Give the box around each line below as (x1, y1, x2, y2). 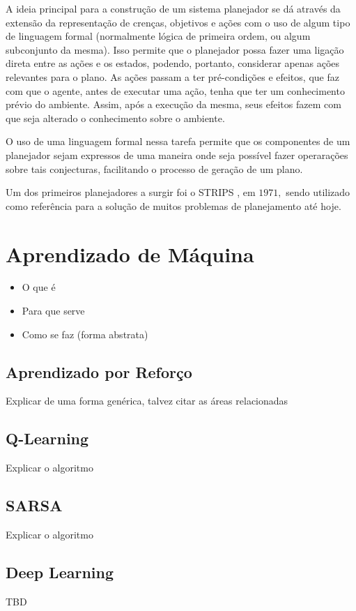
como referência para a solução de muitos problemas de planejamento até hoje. (6, 198, 341, 213)
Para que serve (22, 303, 85, 318)
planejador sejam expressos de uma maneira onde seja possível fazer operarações (6, 147, 348, 162)
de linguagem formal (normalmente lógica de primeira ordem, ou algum (6, 29, 311, 43)
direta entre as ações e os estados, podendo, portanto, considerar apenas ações (6, 56, 340, 70)
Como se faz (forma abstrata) (22, 326, 148, 341)
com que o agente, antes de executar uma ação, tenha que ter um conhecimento (6, 83, 345, 98)
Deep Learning (6, 561, 114, 582)
